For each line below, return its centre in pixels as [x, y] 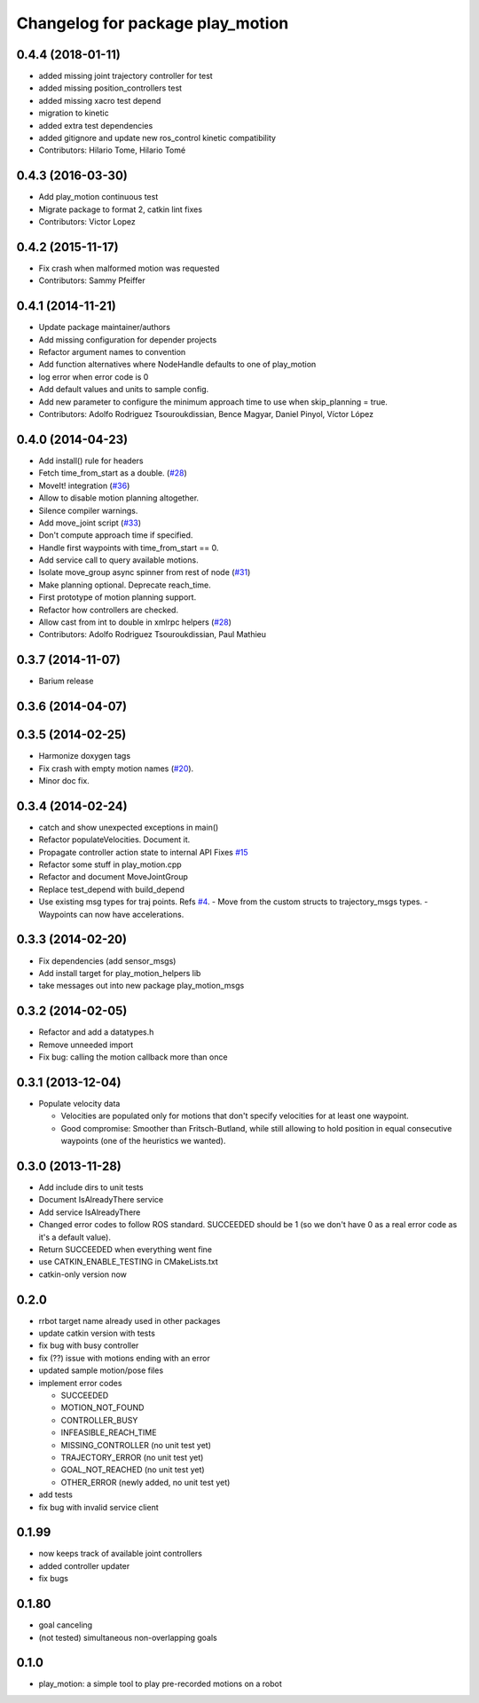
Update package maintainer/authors [104, 327]
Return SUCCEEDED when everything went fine [126, 1249]
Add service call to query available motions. [118, 560]
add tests [55, 1494]
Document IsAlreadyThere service [101, 1200]
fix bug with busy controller [89, 1345]
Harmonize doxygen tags [85, 756]
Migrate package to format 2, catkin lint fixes [121, 209]
